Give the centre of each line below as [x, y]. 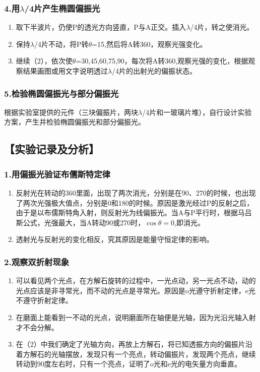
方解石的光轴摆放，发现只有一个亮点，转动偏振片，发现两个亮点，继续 [139, 354]
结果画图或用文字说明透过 [65, 71]
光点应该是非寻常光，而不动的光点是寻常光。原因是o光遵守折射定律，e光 [136, 290]
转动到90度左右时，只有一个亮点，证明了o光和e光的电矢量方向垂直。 [129, 364]
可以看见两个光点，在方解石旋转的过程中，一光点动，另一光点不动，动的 [136, 281]
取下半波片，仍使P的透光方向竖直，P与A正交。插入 [101, 27]
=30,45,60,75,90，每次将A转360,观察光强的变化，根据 [162, 61]
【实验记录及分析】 [52, 149]
